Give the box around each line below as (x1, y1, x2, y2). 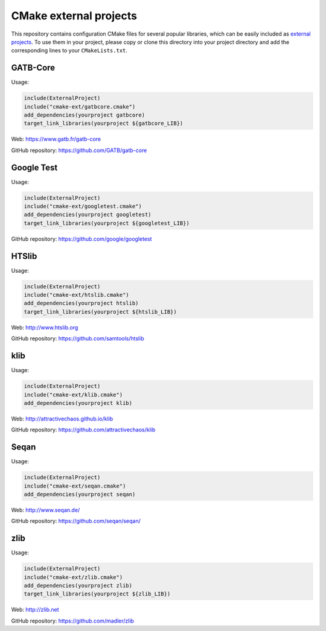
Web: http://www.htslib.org (11, 323, 78, 331)
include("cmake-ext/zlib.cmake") (24, 574, 123, 580)
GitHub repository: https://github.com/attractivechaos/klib (11, 426, 156, 434)
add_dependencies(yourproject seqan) (24, 490, 136, 498)
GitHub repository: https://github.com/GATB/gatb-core (11, 147, 147, 154)
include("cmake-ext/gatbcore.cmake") (24, 103, 136, 110)
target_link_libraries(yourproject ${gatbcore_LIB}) (24, 120, 184, 127)
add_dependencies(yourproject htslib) (24, 300, 139, 307)
